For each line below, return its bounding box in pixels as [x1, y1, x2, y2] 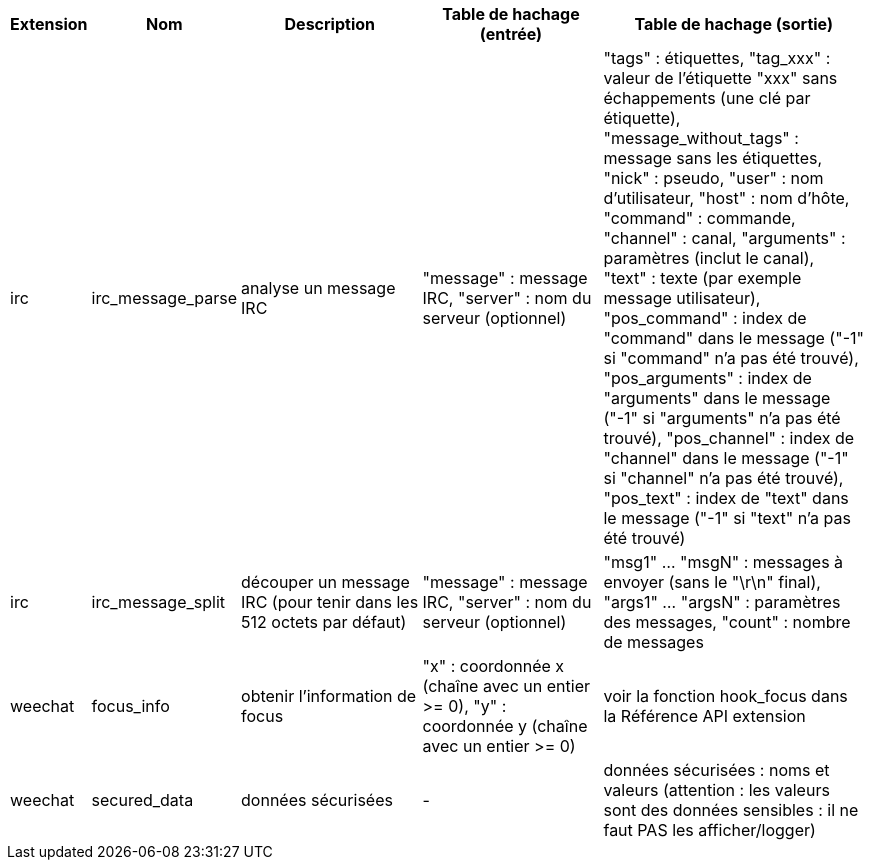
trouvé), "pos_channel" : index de [603, 428, 855, 448]
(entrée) [479, 24, 543, 44]
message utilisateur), [603, 288, 761, 308]
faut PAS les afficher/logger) [603, 820, 816, 840]
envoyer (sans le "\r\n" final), [603, 572, 821, 592]
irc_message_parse [91, 288, 238, 308]
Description [284, 14, 375, 34]
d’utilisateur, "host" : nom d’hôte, [603, 188, 850, 208]
